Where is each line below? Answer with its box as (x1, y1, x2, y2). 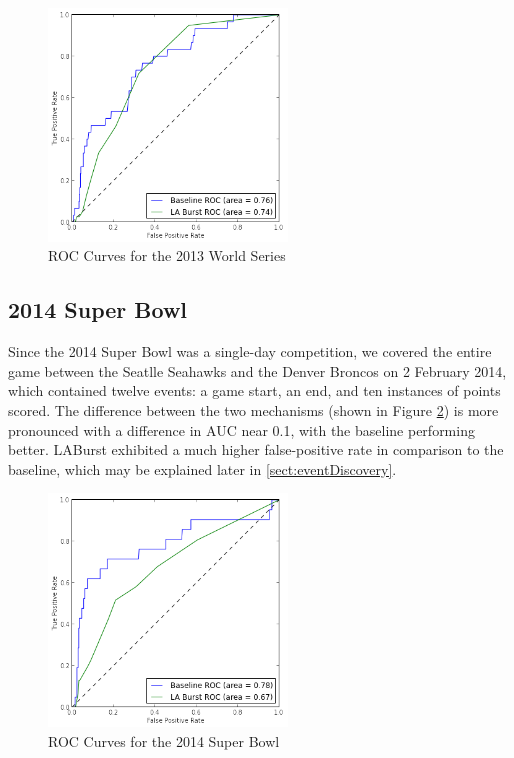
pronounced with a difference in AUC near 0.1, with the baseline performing (8, 419, 475, 440)
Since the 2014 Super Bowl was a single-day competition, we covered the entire (8, 341, 492, 362)
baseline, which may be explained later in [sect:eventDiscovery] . (8, 458, 397, 479)
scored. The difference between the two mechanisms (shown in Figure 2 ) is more (8, 399, 499, 420)
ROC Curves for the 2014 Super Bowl (48, 730, 280, 751)
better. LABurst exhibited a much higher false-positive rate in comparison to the (8, 439, 504, 460)
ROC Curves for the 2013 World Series (48, 245, 286, 266)
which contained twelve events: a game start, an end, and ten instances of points (8, 380, 501, 401)
